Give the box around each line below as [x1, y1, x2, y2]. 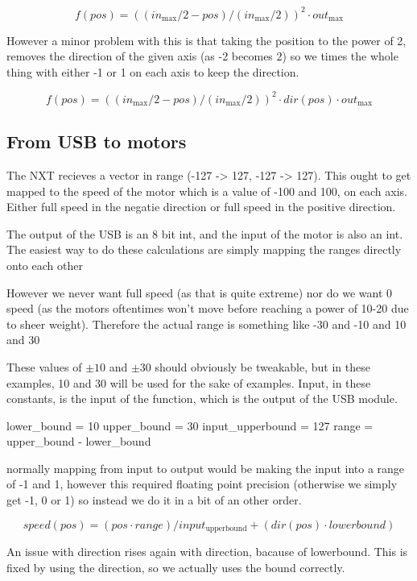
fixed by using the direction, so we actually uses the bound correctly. [6, 558, 345, 575]
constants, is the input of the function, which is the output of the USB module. [6, 390, 398, 407]
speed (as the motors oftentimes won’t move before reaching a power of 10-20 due [6, 300, 409, 317]
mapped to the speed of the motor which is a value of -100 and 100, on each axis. [6, 182, 408, 199]
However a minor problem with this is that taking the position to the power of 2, [6, 31, 407, 48]
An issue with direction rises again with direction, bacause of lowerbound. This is [6, 543, 408, 560]
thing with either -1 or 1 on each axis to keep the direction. [6, 63, 299, 80]
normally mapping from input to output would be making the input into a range [6, 459, 405, 476]
